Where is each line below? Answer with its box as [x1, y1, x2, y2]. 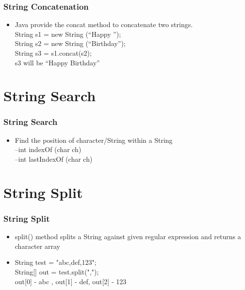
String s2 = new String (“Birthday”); [15, 38, 126, 48]
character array [15, 241, 60, 251]
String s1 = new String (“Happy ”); [15, 29, 121, 39]
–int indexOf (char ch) [15, 144, 82, 154]
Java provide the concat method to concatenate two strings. [15, 19, 193, 30]
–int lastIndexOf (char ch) [15, 153, 93, 164]
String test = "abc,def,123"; [15, 257, 97, 267]
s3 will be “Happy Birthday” [15, 57, 100, 67]
